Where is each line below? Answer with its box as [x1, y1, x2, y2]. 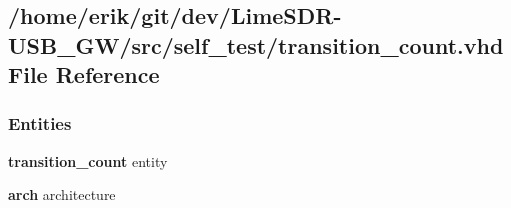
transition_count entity [8, 150, 168, 171]
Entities [8, 111, 72, 136]
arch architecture [8, 184, 116, 205]
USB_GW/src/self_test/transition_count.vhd [8, 29, 504, 60]
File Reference [8, 59, 160, 90]
